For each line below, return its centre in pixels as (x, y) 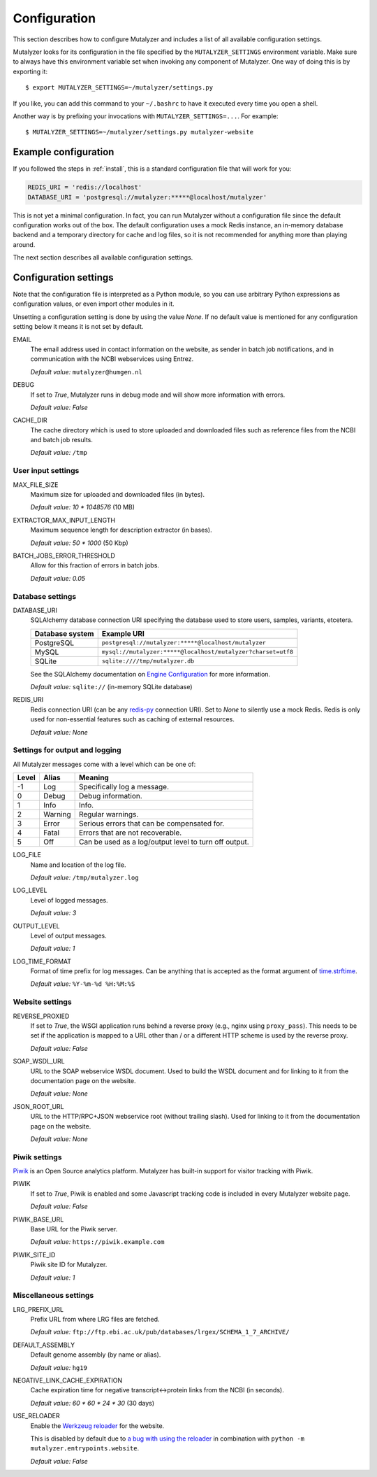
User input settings (46, 471)
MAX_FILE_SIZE (36, 485)
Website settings (43, 1002)
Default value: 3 (53, 913)
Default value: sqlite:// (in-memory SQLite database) (111, 687)
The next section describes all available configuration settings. (103, 257)
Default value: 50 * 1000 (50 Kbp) (79, 543)
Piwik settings (37, 1157)
